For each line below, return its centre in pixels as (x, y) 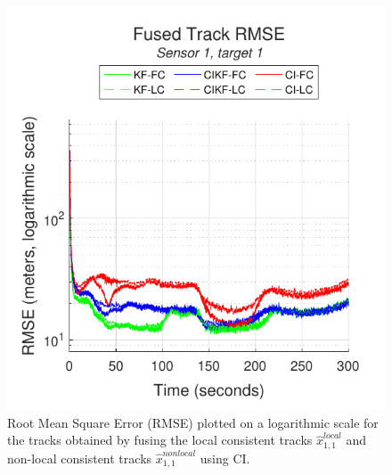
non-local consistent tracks (80, 458)
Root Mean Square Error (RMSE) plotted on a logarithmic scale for (193, 422)
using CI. (225, 458)
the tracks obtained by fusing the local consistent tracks (160, 440)
